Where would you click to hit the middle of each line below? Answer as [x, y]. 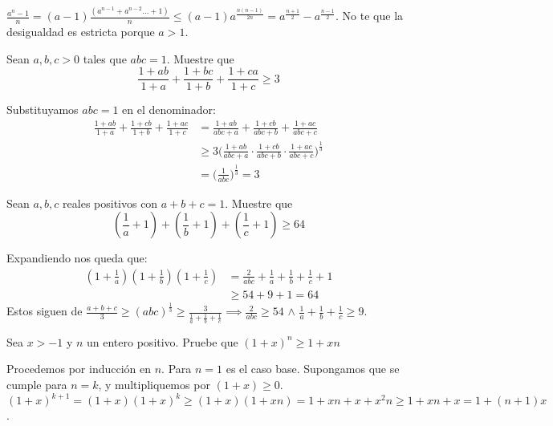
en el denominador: [169, 110]
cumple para [37, 384]
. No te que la [370, 16]
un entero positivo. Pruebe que [163, 341]
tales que [105, 58]
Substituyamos [43, 110]
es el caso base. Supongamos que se [313, 369]
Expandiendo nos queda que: [77, 258]
